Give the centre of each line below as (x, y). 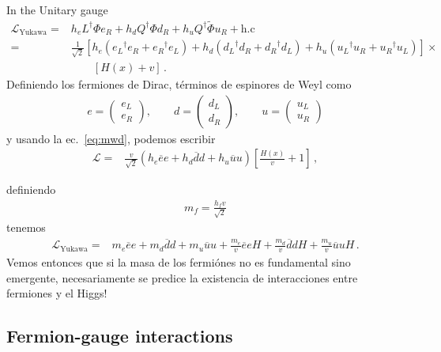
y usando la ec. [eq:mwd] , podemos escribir (111, 138)
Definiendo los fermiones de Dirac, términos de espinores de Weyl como (179, 84)
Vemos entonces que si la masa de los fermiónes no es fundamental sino (179, 262)
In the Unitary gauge (57, 9)
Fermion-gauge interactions (120, 336)
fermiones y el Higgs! (57, 293)
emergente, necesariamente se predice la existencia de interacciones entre (182, 277)
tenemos (26, 227)
